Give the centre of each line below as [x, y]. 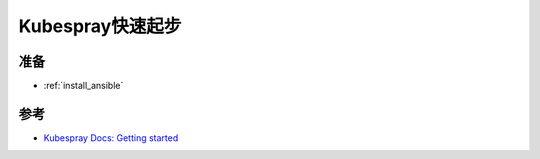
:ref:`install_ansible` [83, 86]
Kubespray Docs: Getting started [111, 137]
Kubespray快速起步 [100, 26]
